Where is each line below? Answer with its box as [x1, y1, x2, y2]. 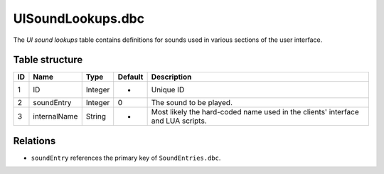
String [85, 112, 107, 121]
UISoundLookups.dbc [13, 11, 145, 26]
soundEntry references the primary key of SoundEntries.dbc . [31, 153, 221, 162]
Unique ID [151, 85, 185, 95]
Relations [13, 135, 56, 147]
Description [151, 72, 192, 82]
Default [117, 72, 144, 82]
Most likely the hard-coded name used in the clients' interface [151, 107, 359, 117]
